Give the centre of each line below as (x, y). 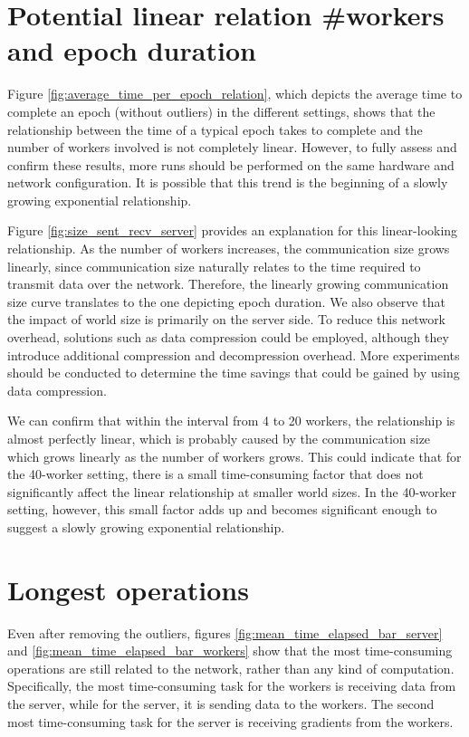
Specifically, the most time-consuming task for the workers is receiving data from (232, 686)
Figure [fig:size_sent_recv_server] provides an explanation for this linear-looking (233, 230)
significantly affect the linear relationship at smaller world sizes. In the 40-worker (232, 491)
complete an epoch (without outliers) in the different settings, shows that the (221, 111)
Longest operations (128, 589)
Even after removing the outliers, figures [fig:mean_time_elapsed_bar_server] (225, 632)
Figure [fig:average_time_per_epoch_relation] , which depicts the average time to (235, 94)
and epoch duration (132, 50)
